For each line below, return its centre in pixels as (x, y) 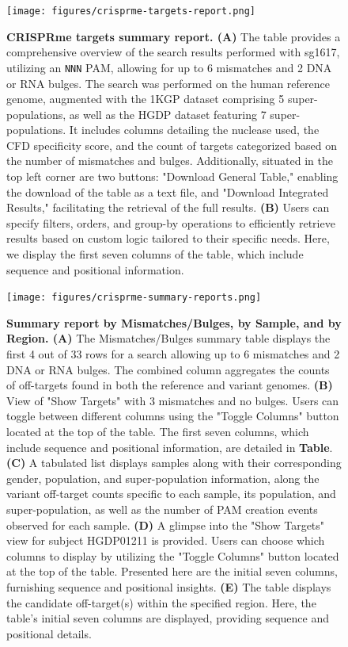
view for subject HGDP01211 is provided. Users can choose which (166, 540)
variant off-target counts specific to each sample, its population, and (171, 494)
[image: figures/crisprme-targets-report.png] (131, 11)
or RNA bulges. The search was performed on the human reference (168, 83)
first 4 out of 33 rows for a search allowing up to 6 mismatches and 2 (173, 354)
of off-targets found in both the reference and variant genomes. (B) (170, 385)
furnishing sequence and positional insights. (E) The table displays (169, 586)
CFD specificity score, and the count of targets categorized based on (172, 145)
